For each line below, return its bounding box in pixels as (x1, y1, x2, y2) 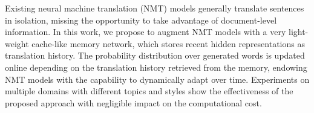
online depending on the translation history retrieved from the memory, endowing (5, 60, 307, 73)
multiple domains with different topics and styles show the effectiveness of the (5, 85, 293, 97)
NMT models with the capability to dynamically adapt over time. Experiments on (5, 73, 310, 85)
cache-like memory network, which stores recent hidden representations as (31, 37, 305, 50)
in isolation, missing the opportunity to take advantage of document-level (5, 13, 277, 26)
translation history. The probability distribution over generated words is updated (5, 49, 305, 62)
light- (288, 25, 309, 38)
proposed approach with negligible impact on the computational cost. (5, 96, 262, 109)
